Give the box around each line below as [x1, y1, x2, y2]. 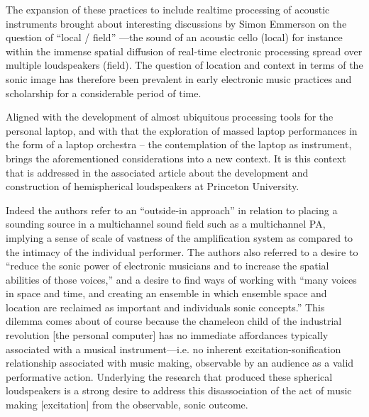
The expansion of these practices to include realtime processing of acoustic [6, 2, 330, 16]
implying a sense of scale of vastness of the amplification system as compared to [6, 230, 353, 245]
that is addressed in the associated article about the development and [6, 165, 309, 179]
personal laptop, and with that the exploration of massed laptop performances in [6, 123, 358, 138]
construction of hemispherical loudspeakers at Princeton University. [6, 179, 299, 194]
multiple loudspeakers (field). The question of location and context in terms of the [6, 57, 363, 72]
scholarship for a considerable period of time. [6, 85, 202, 100]
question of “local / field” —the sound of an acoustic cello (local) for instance [6, 30, 343, 45]
